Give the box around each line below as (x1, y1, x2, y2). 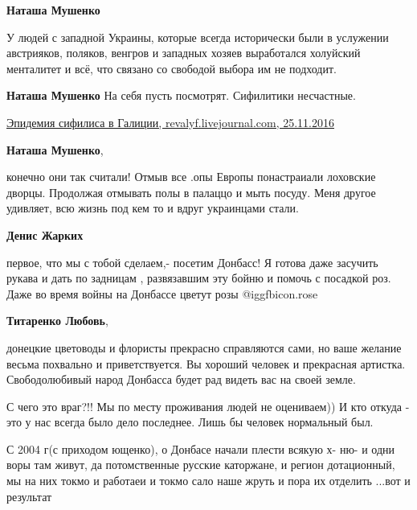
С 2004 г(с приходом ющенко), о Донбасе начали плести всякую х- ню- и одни (6, 440, 395, 457)
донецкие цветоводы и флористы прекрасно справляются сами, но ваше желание (6, 339, 402, 356)
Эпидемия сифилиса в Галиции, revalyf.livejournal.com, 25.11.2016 (6, 113, 334, 130)
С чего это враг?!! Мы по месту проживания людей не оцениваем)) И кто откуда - (6, 397, 410, 414)
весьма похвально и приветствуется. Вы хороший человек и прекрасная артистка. (6, 355, 406, 372)
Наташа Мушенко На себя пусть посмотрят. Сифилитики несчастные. (6, 87, 356, 104)
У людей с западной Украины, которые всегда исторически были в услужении (6, 28, 389, 45)
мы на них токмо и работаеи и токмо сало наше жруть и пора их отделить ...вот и (6, 472, 411, 489)
